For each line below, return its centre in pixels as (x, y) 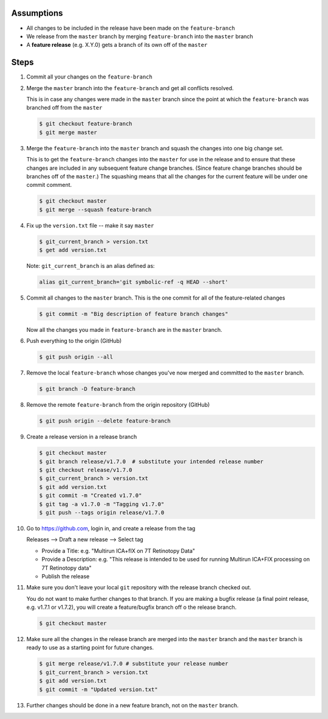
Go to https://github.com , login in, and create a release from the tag (111, 528)
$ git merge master (68, 132)
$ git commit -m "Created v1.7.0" (91, 496)
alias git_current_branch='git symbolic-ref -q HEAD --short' (134, 282)
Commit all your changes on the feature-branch (90, 77)
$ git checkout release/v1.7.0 (86, 470)
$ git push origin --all (76, 357)
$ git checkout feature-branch (86, 124)
